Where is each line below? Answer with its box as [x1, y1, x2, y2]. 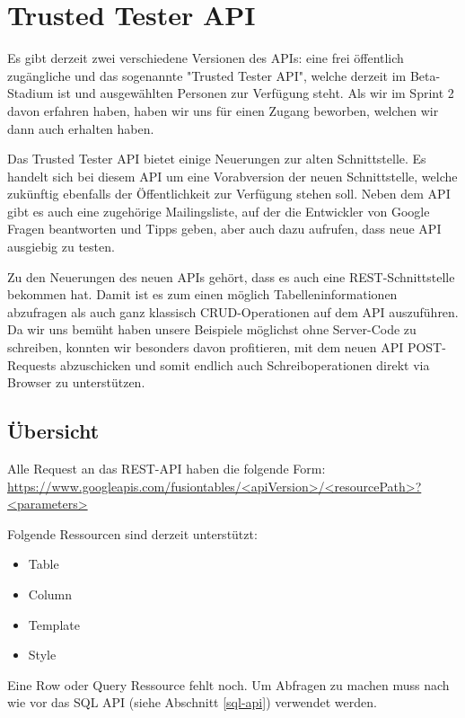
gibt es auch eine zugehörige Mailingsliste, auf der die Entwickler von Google [7, 201, 430, 220]
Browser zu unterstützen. [7, 373, 145, 392]
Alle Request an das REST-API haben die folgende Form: [7, 459, 326, 478]
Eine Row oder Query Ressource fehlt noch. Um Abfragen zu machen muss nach [7, 675, 450, 694]
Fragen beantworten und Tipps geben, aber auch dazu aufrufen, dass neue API [7, 219, 442, 238]
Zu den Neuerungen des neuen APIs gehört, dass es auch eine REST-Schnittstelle [7, 267, 455, 286]
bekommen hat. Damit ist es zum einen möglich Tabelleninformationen [7, 285, 398, 304]
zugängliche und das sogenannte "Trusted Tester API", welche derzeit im [7, 66, 407, 84]
